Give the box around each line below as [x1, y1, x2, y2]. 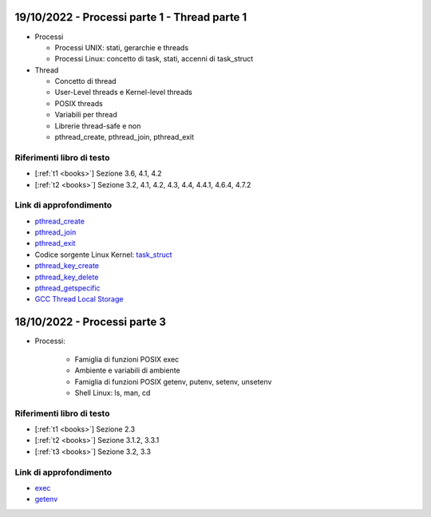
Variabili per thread [54, 110, 117, 120]
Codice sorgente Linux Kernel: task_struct [34, 250, 172, 259]
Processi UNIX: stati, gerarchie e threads [54, 42, 189, 52]
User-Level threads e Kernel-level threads [54, 88, 193, 97]
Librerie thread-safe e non [54, 120, 141, 131]
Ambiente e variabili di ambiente [74, 365, 180, 375]
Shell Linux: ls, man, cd [74, 388, 151, 397]
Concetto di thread [54, 77, 117, 86]
